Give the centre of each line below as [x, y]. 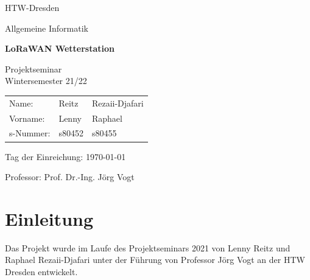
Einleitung [49, 218]
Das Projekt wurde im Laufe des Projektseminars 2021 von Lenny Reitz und [148, 247]
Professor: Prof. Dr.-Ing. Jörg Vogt [70, 177]
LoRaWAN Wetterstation [60, 48]
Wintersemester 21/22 [46, 81]
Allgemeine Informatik [47, 28]
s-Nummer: [30, 133]
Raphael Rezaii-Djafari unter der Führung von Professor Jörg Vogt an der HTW [155, 260]
